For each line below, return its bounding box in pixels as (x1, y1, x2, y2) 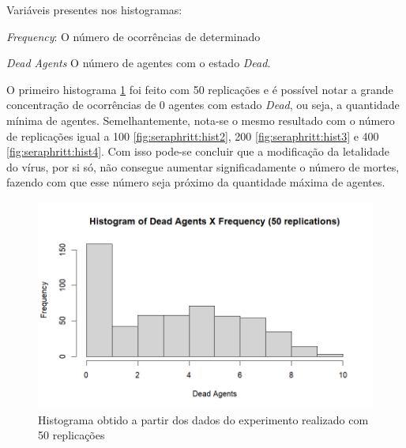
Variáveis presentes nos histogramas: (6, 2, 182, 17)
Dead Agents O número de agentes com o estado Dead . (6, 55, 271, 71)
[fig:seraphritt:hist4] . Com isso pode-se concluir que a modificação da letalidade (6, 143, 390, 160)
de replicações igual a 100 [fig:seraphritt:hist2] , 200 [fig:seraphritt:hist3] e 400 (6, 127, 379, 144)
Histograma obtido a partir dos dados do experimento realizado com (38, 411, 369, 427)
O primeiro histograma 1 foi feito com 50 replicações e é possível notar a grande (6, 81, 393, 97)
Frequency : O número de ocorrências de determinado (6, 28, 261, 44)
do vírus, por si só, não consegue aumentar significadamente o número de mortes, (6, 158, 400, 175)
